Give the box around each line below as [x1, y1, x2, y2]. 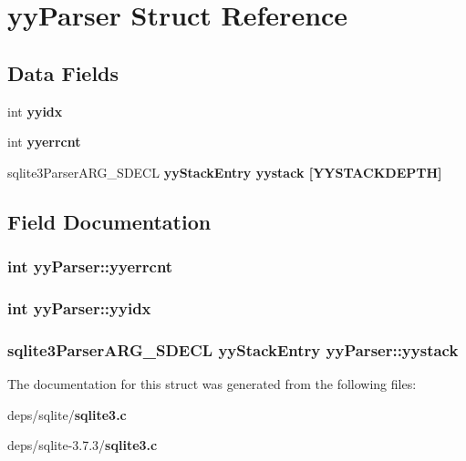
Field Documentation [7, 207, 212, 235]
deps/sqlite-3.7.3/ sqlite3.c [7, 435, 158, 455]
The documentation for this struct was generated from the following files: [7, 374, 417, 394]
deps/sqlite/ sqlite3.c [7, 405, 127, 424]
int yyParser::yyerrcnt [7, 255, 173, 278]
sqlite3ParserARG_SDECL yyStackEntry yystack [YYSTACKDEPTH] [7, 162, 442, 181]
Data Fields [7, 58, 119, 87]
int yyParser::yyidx [7, 296, 151, 319]
